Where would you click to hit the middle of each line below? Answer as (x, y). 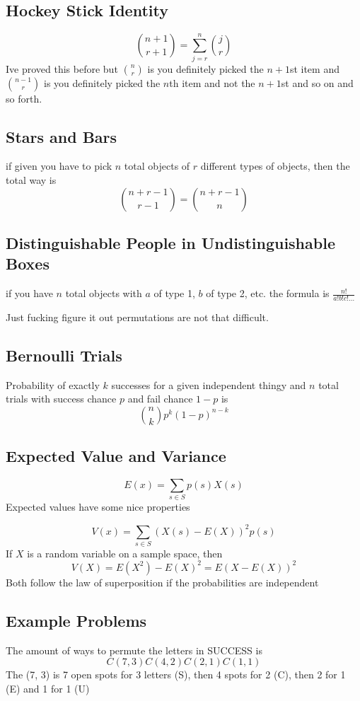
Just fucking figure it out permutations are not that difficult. (137, 317)
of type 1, (174, 293)
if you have (29, 293)
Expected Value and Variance (116, 456)
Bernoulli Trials (64, 355)
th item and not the (212, 82)
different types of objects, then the (275, 166)
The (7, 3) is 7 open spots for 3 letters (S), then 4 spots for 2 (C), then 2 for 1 (176, 674)
